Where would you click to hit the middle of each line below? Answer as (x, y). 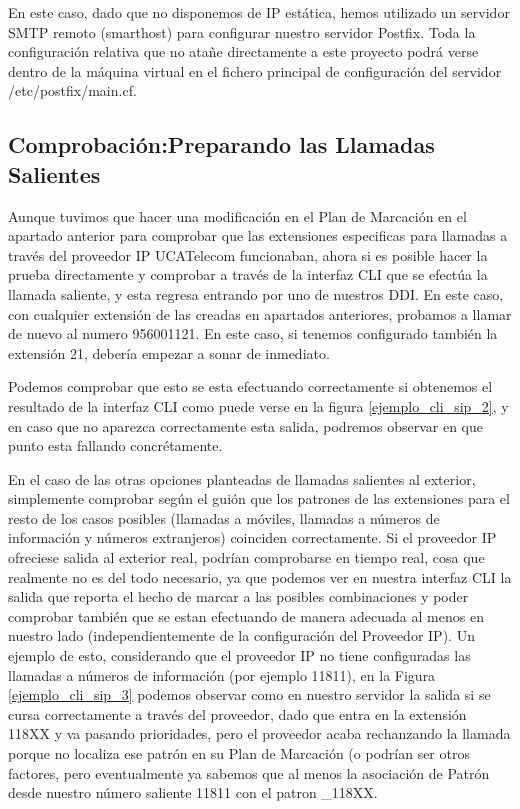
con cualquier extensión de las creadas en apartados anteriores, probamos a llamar (260, 313)
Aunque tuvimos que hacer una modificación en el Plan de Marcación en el (237, 215)
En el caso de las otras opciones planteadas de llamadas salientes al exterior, (242, 478)
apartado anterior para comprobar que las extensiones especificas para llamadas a (258, 235)
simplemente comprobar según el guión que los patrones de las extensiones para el (259, 498)
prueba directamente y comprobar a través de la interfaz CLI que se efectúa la (248, 274)
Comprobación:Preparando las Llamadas (221, 144)
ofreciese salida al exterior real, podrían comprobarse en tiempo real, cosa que (246, 557)
